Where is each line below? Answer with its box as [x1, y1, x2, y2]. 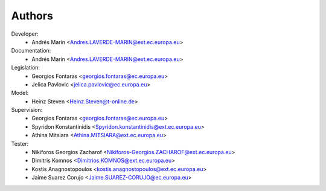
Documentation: [11, 47, 51, 54]
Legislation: [11, 64, 40, 71]
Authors [11, 9, 54, 22]
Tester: [11, 140, 29, 147]
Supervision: [11, 106, 43, 114]
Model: [11, 89, 29, 97]
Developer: [11, 30, 39, 37]
